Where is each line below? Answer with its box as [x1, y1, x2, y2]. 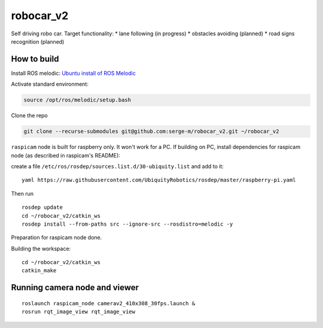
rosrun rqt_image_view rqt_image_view [22, 308, 136, 315]
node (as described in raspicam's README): [11, 151, 121, 159]
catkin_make [22, 267, 57, 274]
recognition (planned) [11, 38, 65, 45]
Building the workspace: [11, 245, 71, 252]
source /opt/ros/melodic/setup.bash [23, 96, 132, 104]
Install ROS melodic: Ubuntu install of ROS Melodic [11, 69, 136, 77]
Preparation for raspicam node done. [11, 234, 102, 241]
